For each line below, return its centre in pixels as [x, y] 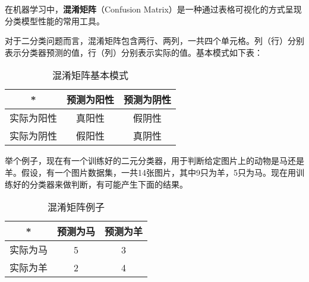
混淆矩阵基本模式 [91, 75]
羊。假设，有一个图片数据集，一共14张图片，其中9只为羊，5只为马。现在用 [150, 172]
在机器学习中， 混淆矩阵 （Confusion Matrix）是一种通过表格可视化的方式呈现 [153, 9]
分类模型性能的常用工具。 [55, 20]
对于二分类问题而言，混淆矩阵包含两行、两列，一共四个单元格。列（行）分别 [154, 41]
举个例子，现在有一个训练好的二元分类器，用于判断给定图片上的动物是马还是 [154, 161]
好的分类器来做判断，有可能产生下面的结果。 [100, 184]
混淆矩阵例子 [76, 207]
